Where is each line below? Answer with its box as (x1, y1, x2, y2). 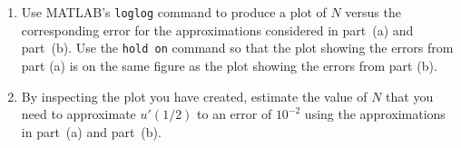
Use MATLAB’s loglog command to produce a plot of (21, 3, 327, 21)
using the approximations (304, 104, 446, 123)
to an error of (197, 104, 272, 123)
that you (386, 86, 434, 105)
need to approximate (21, 104, 136, 123)
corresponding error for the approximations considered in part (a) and (21, 20, 414, 39)
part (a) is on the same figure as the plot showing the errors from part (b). (21, 55, 437, 74)
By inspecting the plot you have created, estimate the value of (21, 86, 368, 105)
